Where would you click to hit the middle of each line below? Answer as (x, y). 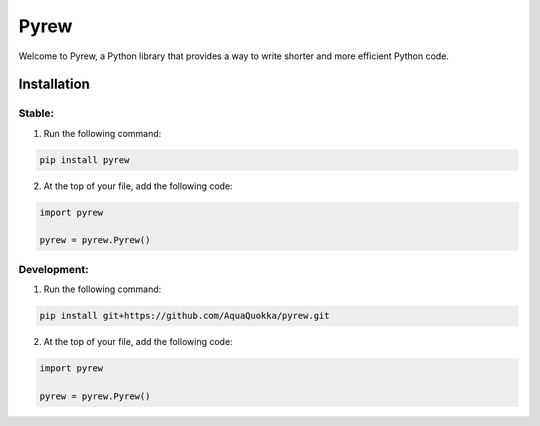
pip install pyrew (84, 159)
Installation (54, 84)
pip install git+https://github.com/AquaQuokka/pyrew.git (184, 316)
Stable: (36, 113)
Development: (53, 269)
